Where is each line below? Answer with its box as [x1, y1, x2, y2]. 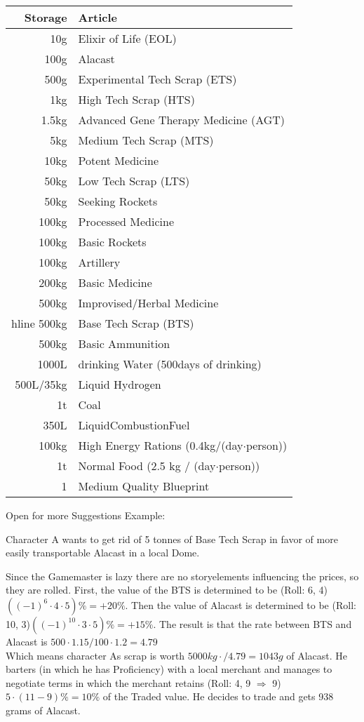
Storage [24, 9, 67, 25]
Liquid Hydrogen [78, 376, 161, 392]
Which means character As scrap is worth [6, 648, 185, 662]
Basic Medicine [78, 274, 152, 290]
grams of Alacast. [6, 702, 81, 717]
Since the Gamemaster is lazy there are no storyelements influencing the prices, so [6, 568, 359, 583]
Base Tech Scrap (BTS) [78, 315, 194, 331]
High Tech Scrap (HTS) [78, 91, 195, 107]
